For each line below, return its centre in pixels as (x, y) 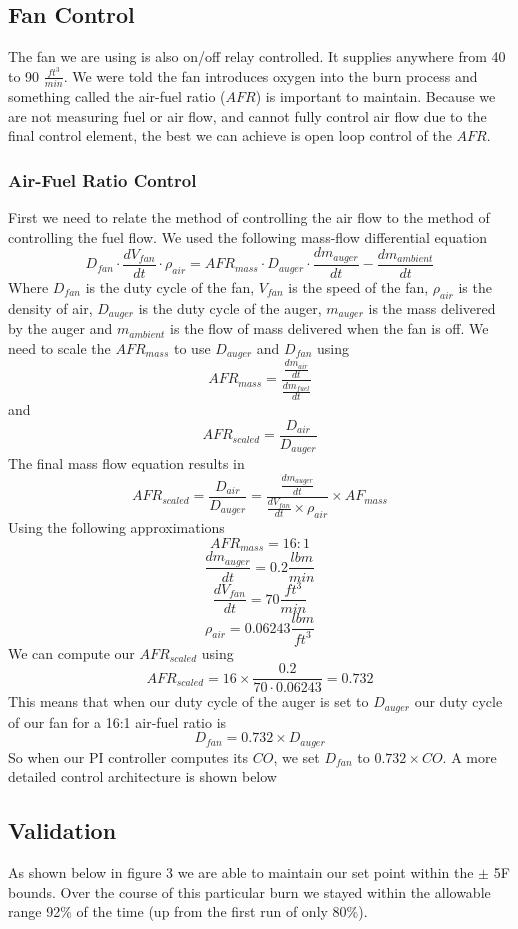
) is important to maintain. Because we (375, 96)
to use (192, 347)
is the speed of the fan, (358, 286)
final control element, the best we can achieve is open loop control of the (230, 135)
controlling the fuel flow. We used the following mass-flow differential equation (248, 236)
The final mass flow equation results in (126, 463)
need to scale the (59, 347)
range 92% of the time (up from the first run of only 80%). (188, 911)
